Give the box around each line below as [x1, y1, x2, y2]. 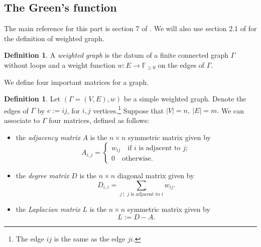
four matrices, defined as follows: [49, 115, 150, 126]
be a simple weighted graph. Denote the [123, 93, 246, 104]
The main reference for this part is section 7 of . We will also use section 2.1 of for [4, 23, 257, 34]
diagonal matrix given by [117, 170, 194, 181]
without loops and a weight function [4, 59, 115, 70]
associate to [4, 115, 40, 126]
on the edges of [158, 59, 205, 70]
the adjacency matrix [16, 132, 80, 142]
